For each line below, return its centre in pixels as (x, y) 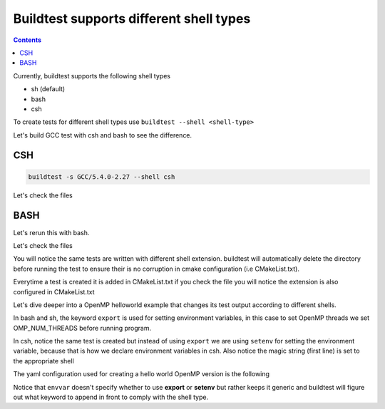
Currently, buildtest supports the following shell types (92, 76)
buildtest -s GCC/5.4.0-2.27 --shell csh (102, 177)
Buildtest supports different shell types (132, 19)
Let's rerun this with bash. (51, 232)
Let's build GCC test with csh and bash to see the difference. (103, 135)
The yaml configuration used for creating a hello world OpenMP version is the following (142, 374)
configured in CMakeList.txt (54, 291)
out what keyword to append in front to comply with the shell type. (111, 397)
